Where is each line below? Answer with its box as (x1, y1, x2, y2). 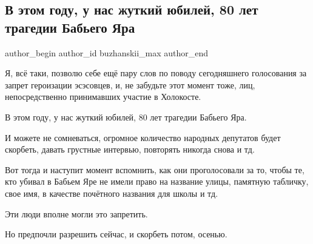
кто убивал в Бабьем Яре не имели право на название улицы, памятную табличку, (5, 175, 309, 188)
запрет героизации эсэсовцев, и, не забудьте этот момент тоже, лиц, (5, 78, 255, 91)
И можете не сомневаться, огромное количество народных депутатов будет (5, 131, 281, 143)
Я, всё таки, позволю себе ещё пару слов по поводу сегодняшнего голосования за (5, 67, 307, 79)
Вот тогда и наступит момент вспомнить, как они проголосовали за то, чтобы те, (5, 163, 305, 176)
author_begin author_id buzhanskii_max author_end (5, 46, 209, 59)
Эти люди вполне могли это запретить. (5, 207, 148, 220)
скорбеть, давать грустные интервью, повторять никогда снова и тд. (5, 143, 255, 156)
